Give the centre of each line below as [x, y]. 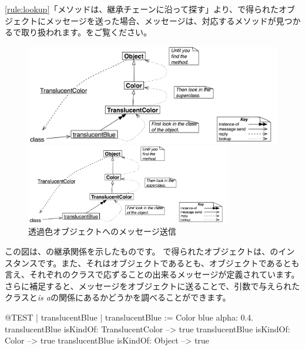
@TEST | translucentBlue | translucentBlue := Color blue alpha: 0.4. [129, 317]
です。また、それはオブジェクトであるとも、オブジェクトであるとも [168, 262]
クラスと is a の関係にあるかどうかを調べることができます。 [118, 297]
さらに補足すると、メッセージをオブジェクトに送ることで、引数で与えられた [152, 285]
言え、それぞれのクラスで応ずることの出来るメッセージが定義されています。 [152, 274]
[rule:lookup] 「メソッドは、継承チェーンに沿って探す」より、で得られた [142, 9]
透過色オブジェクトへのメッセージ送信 [102, 231]
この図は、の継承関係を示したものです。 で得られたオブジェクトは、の [142, 251]
